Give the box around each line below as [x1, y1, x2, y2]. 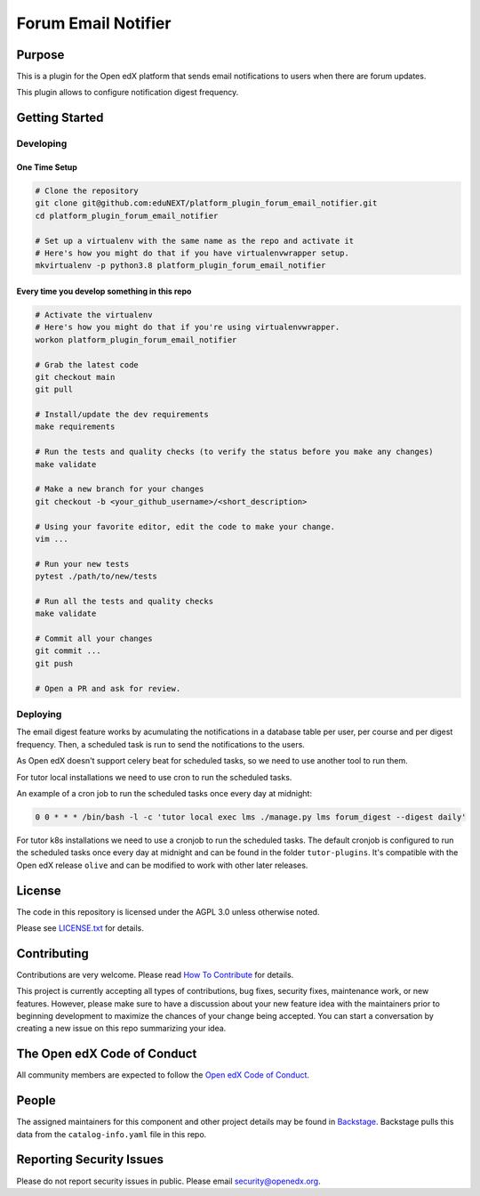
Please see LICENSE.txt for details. [16, 923, 144, 933]
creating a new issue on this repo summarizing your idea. [16, 1023, 227, 1034]
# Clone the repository [35, 186, 140, 196]
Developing [16, 138, 68, 150]
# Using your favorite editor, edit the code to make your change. [35, 521, 336, 531]
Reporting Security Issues [16, 1152, 164, 1168]
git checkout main [35, 372, 116, 382]
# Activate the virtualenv [35, 310, 153, 319]
